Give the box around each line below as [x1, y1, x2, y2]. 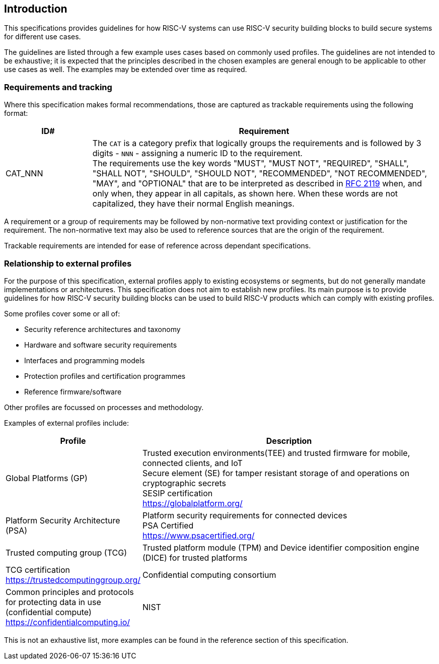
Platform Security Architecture [6, 515, 120, 525]
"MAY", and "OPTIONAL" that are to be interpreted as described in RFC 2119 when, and [92, 178, 422, 189]
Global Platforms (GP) [6, 473, 88, 483]
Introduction [4, 3, 67, 15]
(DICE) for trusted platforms [142, 552, 248, 563]
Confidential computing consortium [142, 569, 276, 580]
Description [266, 435, 312, 446]
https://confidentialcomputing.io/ [6, 617, 130, 627]
